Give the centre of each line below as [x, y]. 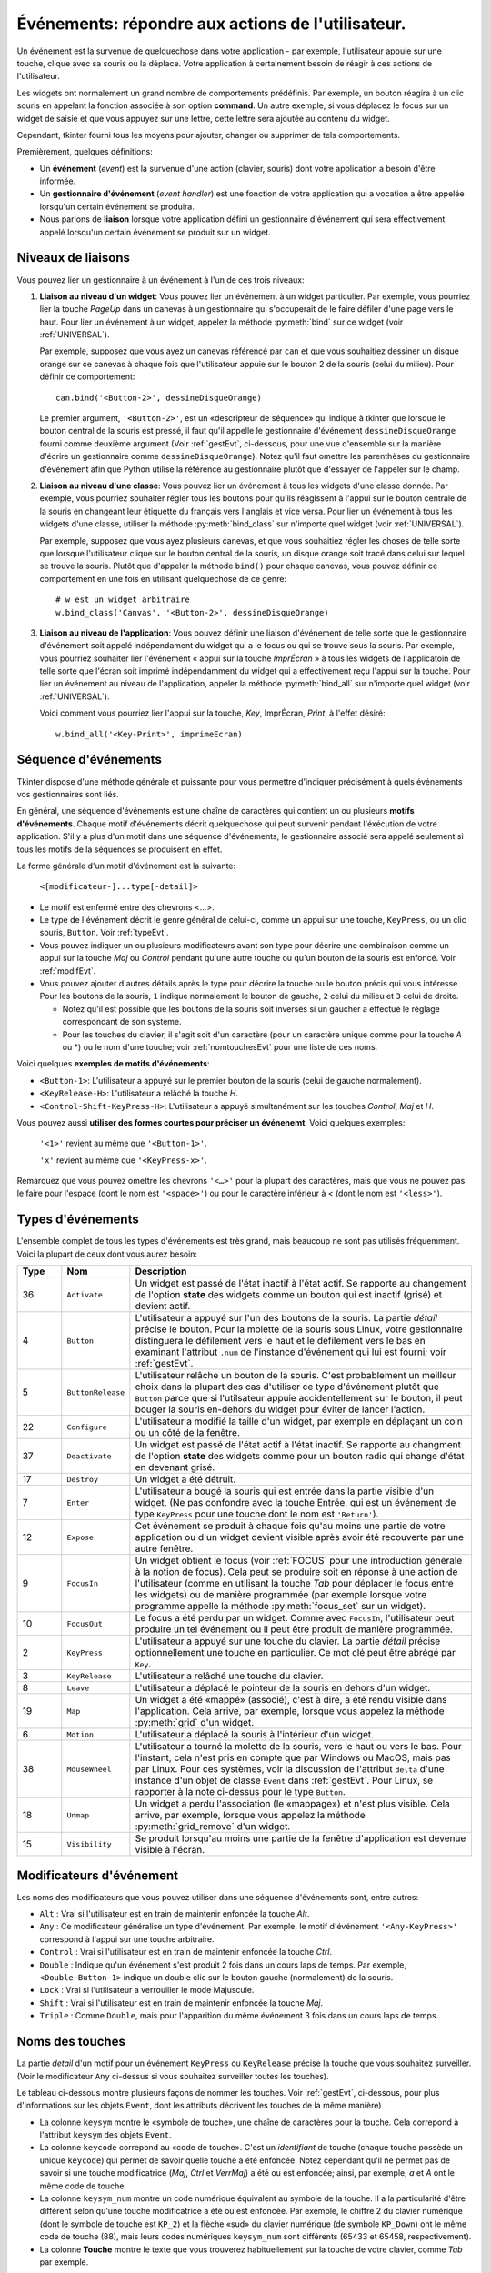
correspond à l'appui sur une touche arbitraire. [127, 1939]
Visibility [89, 1844]
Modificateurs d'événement [98, 1875]
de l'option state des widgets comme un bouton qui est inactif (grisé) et [289, 1295]
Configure [87, 1427]
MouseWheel [89, 1769]
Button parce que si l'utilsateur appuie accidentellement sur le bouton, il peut [299, 1398]
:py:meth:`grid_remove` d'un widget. [213, 1827]
